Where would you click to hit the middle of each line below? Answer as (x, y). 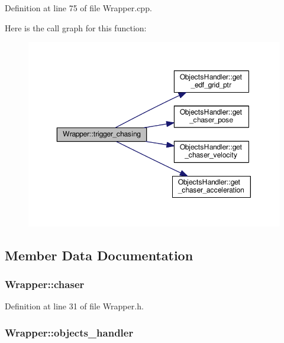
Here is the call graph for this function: (76, 27)
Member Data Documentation (99, 255)
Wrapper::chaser (45, 284)
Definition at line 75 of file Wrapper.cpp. (78, 8)
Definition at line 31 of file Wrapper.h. (74, 306)
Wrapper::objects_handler (69, 332)
